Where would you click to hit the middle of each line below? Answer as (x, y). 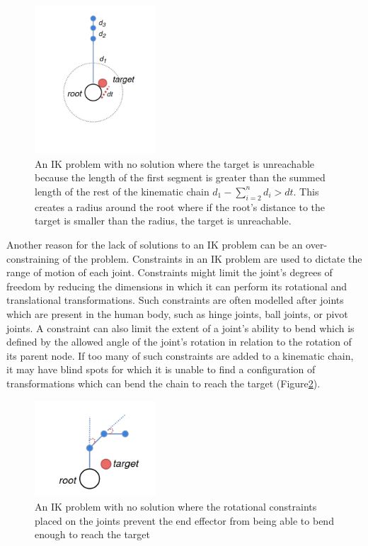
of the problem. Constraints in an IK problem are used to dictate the (212, 258)
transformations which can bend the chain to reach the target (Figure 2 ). (163, 383)
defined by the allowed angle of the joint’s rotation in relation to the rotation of (179, 342)
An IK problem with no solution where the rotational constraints (176, 506)
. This (306, 191)
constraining (33, 258)
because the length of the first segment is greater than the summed (180, 177)
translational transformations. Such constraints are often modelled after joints (175, 300)
